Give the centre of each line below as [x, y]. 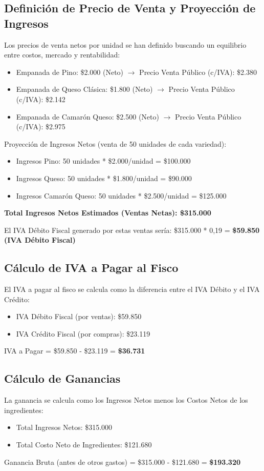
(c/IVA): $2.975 [41, 126]
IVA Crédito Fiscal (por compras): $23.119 [83, 333]
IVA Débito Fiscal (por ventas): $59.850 [79, 316]
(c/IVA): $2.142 [41, 99]
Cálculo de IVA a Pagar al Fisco [91, 268]
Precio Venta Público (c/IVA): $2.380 [198, 72]
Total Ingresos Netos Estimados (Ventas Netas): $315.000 [108, 213]
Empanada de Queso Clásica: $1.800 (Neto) [84, 89]
